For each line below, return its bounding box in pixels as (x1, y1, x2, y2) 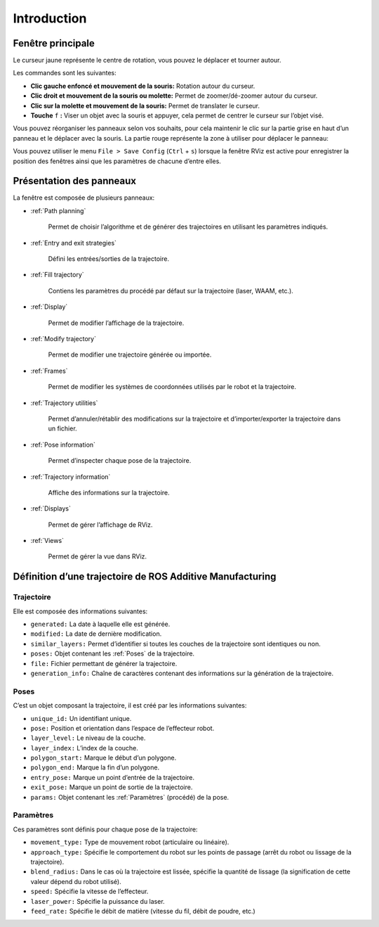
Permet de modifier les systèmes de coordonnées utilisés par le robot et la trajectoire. (48, 383, 296, 391)
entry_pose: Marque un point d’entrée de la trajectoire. (30, 773, 195, 781)
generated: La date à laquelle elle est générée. (30, 620, 171, 629)
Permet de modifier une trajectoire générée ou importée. (48, 350, 212, 359)
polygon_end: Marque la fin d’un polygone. (30, 763, 160, 772)
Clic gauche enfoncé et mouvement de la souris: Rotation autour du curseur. (30, 82, 255, 90)
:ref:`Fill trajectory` (30, 271, 84, 279)
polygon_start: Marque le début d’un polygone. (30, 753, 177, 762)
